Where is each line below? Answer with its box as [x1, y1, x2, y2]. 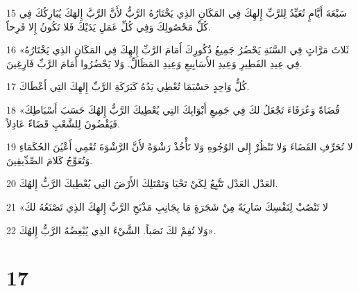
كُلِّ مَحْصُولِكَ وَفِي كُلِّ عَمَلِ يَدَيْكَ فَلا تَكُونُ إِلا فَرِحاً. [6, 19, 211, 33]
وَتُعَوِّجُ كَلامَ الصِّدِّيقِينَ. [6, 152, 93, 167]
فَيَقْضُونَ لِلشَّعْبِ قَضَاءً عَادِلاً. [6, 116, 120, 130]
